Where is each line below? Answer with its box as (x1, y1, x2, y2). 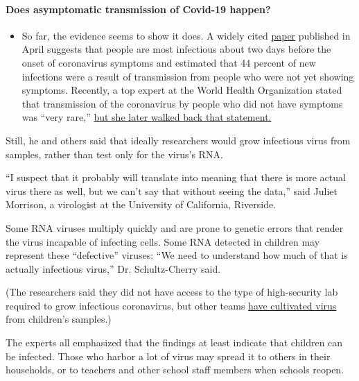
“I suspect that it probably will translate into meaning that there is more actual (6, 170, 346, 185)
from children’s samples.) (6, 312, 112, 326)
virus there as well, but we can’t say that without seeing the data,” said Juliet (6, 183, 338, 198)
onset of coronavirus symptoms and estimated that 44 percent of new (21, 55, 316, 69)
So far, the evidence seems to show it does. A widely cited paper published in (21, 28, 351, 42)
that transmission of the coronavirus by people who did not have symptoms (21, 96, 343, 110)
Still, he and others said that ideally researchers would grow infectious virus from (6, 133, 351, 147)
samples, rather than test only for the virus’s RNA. (6, 146, 223, 161)
